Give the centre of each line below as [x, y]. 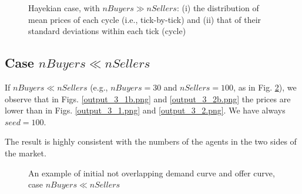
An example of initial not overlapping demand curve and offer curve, [152, 173]
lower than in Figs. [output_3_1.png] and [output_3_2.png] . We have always [145, 110]
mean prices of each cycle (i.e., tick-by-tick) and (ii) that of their [145, 19]
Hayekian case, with [64, 8]
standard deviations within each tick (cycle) [107, 31]
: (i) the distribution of [218, 8]
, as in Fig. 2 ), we [265, 87]
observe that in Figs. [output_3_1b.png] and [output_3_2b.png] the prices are [148, 98]
